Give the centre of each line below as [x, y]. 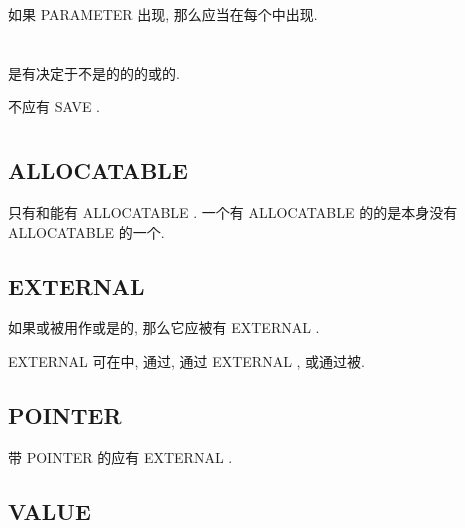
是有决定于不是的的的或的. [94, 72]
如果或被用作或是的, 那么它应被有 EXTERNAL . [164, 327]
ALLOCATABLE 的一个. [86, 231]
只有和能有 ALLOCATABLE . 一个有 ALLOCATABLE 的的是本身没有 [233, 211]
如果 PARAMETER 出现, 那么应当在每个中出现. [163, 14]
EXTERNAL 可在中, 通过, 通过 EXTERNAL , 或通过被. [186, 360]
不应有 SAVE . [54, 106]
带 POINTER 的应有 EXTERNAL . [120, 456]
